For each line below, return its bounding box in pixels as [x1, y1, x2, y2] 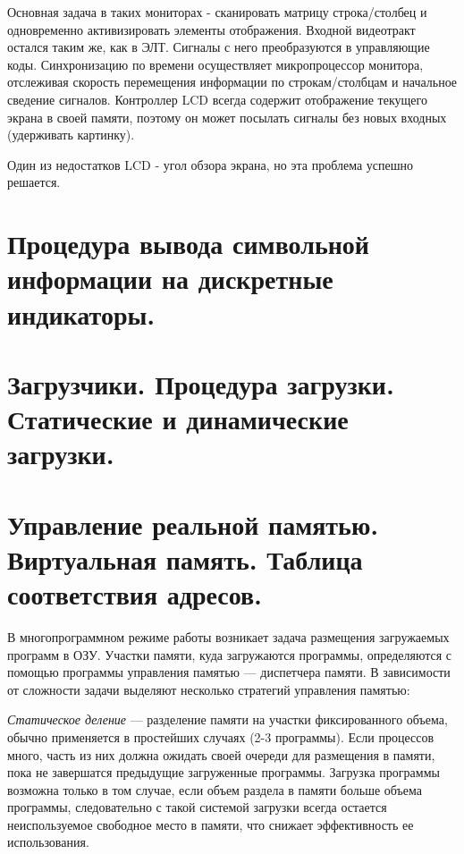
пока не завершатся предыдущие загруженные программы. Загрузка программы [7, 763, 440, 782]
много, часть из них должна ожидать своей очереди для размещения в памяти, [7, 745, 435, 764]
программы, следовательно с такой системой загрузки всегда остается [7, 798, 387, 816]
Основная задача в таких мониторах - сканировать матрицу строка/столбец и [7, 3, 427, 21]
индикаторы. [7, 295, 156, 332]
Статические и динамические [7, 401, 349, 437]
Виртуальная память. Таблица [7, 540, 363, 577]
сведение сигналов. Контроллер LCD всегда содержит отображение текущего [7, 89, 427, 108]
